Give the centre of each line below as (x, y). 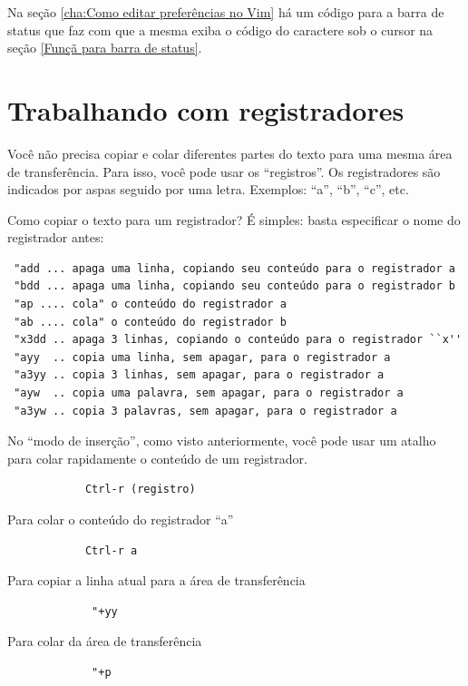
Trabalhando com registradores (206, 109)
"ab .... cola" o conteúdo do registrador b (150, 322)
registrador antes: (56, 237)
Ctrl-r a (111, 550)
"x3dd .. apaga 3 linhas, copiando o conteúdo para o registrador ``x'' (238, 340)
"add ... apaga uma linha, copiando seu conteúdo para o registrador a (234, 268)
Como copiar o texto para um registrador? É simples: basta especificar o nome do (234, 219)
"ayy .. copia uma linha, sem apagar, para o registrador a (202, 357)
